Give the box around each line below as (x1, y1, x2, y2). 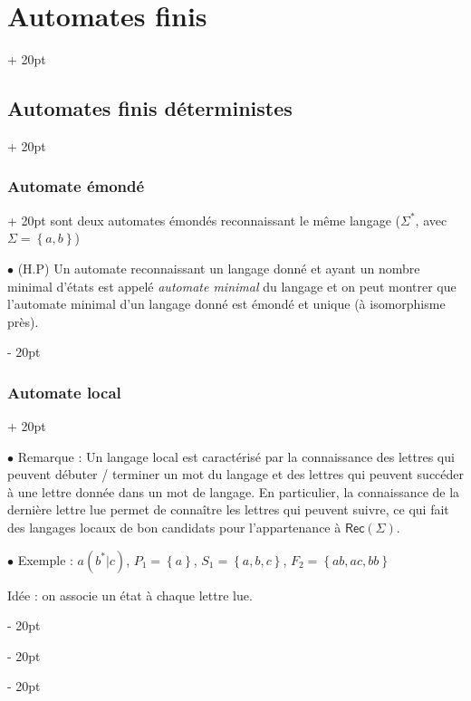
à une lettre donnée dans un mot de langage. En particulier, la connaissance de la (7, 482, 460, 501)
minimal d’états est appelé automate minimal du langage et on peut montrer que (7, 276, 457, 295)
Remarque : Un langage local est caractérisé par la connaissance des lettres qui (17, 447, 455, 466)
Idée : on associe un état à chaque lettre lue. (7, 585, 253, 604)
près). (7, 312, 39, 331)
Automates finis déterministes (7, 94, 293, 122)
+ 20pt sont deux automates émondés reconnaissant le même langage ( (7, 210, 400, 229)
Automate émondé (7, 175, 145, 197)
